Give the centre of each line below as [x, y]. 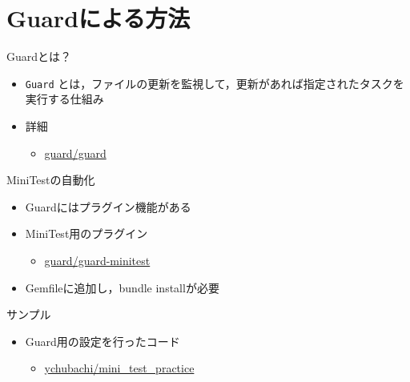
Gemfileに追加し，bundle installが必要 [122, 287]
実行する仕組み [64, 99]
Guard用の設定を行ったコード [102, 341]
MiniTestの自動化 [51, 180]
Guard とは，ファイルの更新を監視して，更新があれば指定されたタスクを [215, 83]
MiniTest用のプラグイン [86, 233]
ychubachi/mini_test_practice [119, 368]
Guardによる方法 [98, 18]
